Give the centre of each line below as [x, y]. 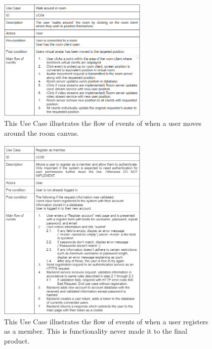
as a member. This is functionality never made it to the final [96, 331]
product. [17, 340]
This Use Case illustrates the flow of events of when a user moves [103, 123]
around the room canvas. [42, 133]
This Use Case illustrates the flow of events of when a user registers [106, 321]
